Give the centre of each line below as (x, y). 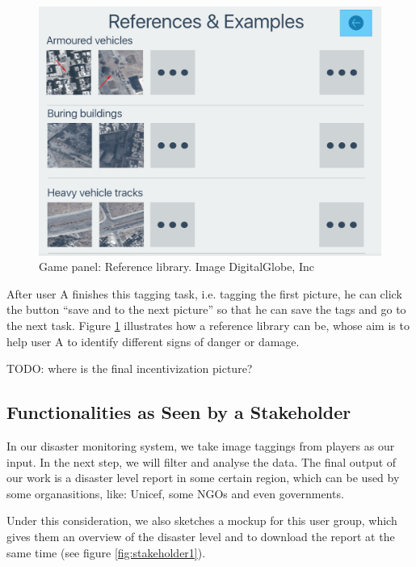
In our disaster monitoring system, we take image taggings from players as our (201, 446)
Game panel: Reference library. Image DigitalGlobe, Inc (176, 267)
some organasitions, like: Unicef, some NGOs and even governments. (175, 493)
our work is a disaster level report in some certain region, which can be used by (203, 478)
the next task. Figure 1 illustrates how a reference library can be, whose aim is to (208, 326)
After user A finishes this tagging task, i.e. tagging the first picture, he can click (204, 293)
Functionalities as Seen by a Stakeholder (179, 412)
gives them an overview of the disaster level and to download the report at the (201, 536)
